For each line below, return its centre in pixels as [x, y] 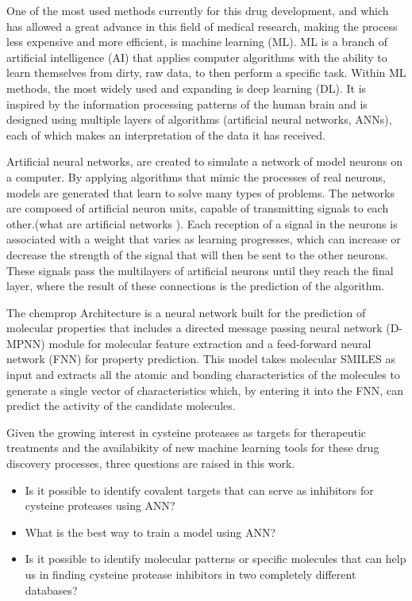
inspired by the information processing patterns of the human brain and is [187, 103]
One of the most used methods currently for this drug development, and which [198, 10]
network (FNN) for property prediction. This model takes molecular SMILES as [201, 359]
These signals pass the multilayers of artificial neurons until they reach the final [200, 270]
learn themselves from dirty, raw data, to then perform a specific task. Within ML [206, 73]
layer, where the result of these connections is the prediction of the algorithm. [196, 286]
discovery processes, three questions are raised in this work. [151, 463]
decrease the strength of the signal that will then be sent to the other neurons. [197, 254]
